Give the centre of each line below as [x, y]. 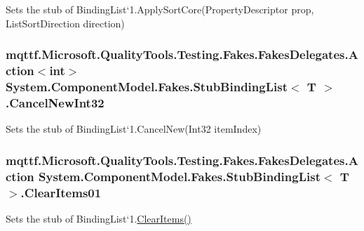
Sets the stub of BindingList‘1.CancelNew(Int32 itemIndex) [134, 129]
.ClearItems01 [61, 192]
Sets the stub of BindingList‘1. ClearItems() [99, 218]
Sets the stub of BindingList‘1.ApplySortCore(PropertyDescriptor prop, [160, 9]
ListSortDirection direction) [65, 23]
